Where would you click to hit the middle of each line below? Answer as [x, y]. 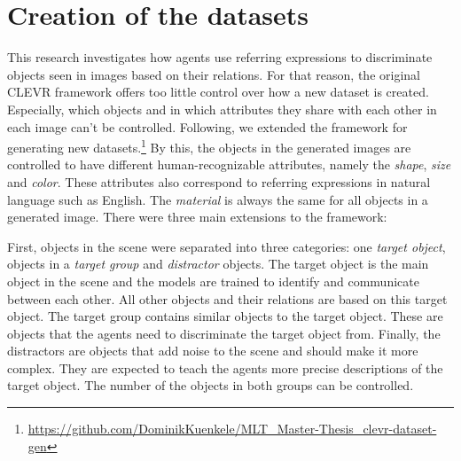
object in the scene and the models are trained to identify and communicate [213, 281]
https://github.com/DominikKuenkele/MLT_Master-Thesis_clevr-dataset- [232, 429]
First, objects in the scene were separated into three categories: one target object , [227, 246]
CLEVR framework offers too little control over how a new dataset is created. [218, 92]
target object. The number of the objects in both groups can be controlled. [211, 385]
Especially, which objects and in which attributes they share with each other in [222, 109]
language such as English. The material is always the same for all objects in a [218, 199]
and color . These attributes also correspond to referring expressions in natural [219, 181]
